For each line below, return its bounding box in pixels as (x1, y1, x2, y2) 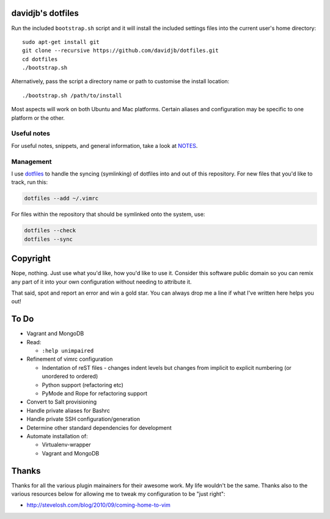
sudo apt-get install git (22, 39, 100, 45)
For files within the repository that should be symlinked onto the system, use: (11, 211, 205, 218)
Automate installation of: (26, 432, 88, 440)
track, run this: (11, 179, 48, 186)
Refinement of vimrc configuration (26, 355, 113, 363)
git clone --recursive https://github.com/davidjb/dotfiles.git (22, 47, 219, 54)
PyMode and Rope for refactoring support (42, 389, 148, 397)
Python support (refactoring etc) (42, 381, 123, 388)
